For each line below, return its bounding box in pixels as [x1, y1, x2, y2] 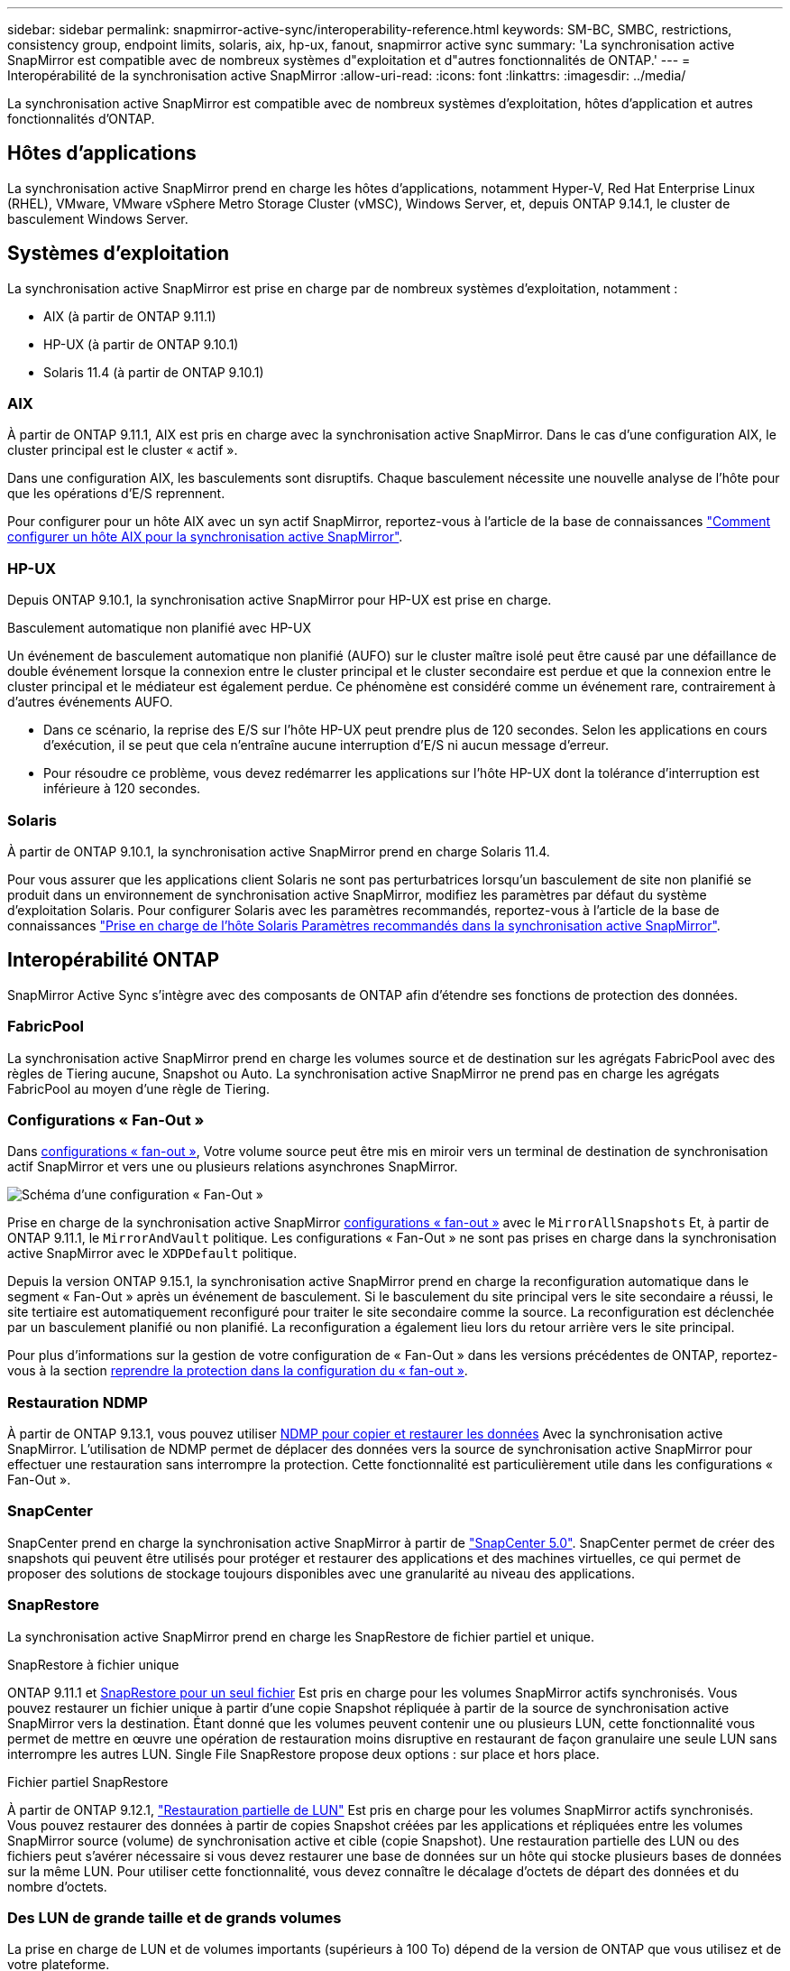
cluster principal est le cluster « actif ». [7, 442, 238, 458]
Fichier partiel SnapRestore [7, 1773, 169, 1790]
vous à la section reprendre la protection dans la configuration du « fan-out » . [7, 1363, 468, 1379]
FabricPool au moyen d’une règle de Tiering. [7, 1080, 271, 1097]
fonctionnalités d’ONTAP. [7, 111, 155, 126]
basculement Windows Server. [7, 210, 188, 227]
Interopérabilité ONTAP [7, 948, 219, 972]
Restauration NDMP [7, 1393, 148, 1411]
